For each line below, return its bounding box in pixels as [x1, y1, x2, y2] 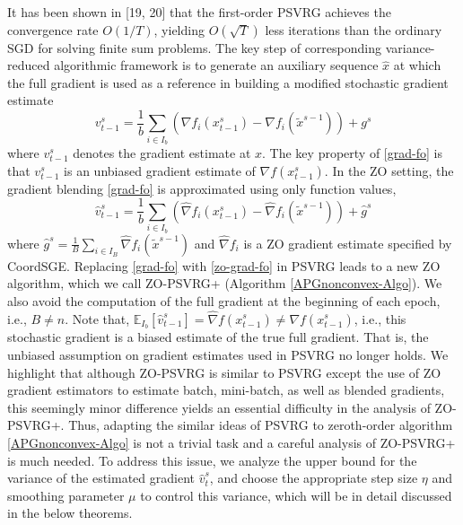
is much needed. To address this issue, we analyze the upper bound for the [7, 451, 417, 469]
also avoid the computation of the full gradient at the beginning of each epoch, [7, 291, 441, 310]
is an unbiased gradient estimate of [64, 161, 256, 179]
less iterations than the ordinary [265, 20, 442, 39]
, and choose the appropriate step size [209, 468, 418, 487]
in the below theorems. [7, 503, 133, 522]
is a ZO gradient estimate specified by [243, 233, 452, 252]
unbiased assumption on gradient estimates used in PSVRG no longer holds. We [7, 346, 449, 364]
